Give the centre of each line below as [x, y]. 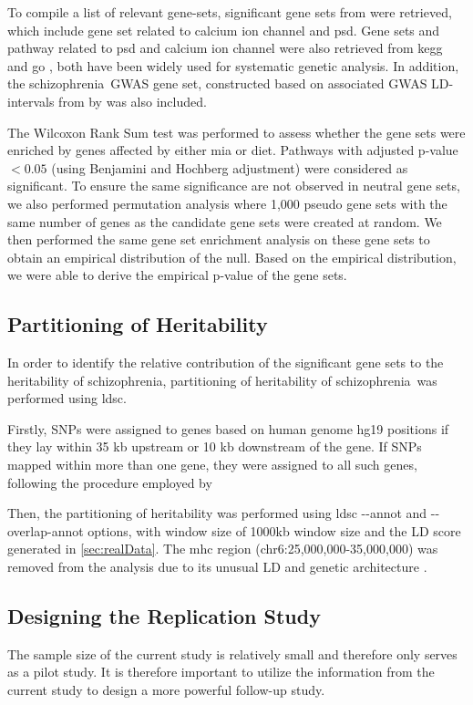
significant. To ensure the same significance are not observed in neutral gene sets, [234, 186]
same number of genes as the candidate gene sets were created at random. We [225, 221]
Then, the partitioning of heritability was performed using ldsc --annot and [217, 513]
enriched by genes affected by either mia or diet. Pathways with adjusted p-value [233, 150]
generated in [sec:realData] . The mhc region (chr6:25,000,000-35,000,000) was [223, 549]
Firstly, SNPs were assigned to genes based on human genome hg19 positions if [228, 428]
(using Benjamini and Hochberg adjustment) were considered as [230, 167]
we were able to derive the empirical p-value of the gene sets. [177, 275]
